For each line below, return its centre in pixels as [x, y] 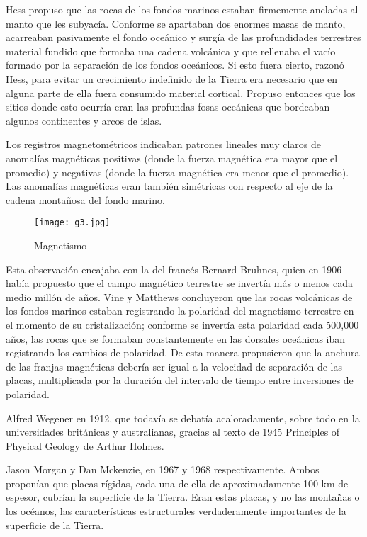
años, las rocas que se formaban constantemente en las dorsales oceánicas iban [176, 338]
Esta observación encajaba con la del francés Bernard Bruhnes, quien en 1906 [174, 269]
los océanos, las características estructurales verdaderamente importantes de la [176, 511]
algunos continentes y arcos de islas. [84, 120]
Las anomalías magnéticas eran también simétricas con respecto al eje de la [169, 186]
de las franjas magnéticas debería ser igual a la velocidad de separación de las [174, 366]
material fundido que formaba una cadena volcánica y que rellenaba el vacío [171, 51]
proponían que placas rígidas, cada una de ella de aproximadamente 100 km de [177, 483]
